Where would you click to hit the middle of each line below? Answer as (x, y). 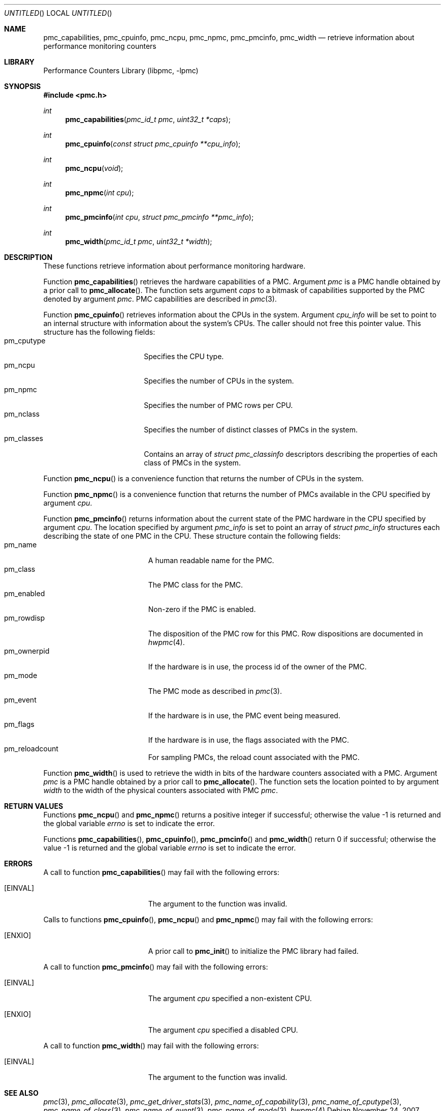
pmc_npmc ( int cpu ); (100, 193)
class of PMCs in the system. (192, 463)
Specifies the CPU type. (184, 356)
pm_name (21, 545)
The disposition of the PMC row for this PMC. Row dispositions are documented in (285, 634)
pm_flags (19, 724)
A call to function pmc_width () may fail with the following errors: (151, 1046)
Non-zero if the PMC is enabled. (202, 609)
